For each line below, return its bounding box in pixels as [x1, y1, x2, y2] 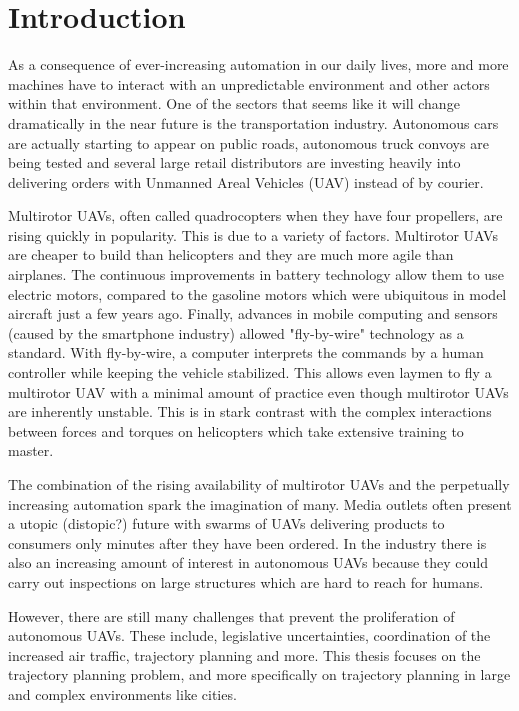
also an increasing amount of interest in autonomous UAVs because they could [8, 552, 489, 573]
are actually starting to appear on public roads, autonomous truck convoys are [8, 132, 489, 153]
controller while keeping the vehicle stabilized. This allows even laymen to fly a [8, 362, 492, 383]
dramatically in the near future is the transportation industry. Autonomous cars [8, 112, 499, 133]
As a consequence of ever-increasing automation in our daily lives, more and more [8, 54, 509, 75]
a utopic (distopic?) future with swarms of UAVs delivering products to [8, 513, 445, 534]
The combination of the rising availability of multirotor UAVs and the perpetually [8, 474, 510, 494]
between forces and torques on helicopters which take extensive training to [8, 420, 464, 441]
